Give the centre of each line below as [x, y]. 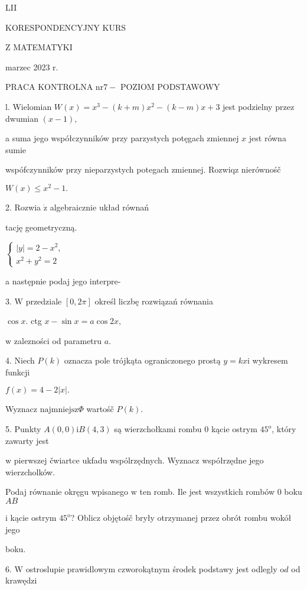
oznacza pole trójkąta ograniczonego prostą [142, 360]
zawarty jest [27, 440]
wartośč [100, 409]
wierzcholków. [30, 471]
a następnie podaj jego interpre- [63, 281]
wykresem [270, 360]
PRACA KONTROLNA [49, 87]
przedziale [44, 301]
